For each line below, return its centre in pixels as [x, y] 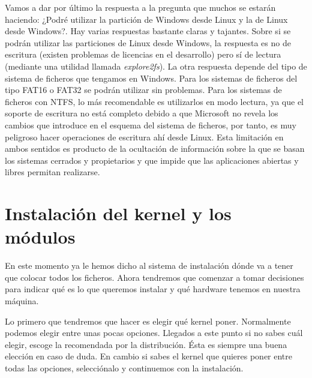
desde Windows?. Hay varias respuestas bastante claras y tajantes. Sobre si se [148, 31]
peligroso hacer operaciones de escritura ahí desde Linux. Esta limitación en [144, 136]
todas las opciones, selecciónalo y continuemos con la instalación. [124, 367]
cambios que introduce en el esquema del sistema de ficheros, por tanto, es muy [151, 124]
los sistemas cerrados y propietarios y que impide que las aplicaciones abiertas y [152, 160]
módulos [40, 237]
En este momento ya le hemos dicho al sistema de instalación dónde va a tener [149, 265]
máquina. [22, 301]
